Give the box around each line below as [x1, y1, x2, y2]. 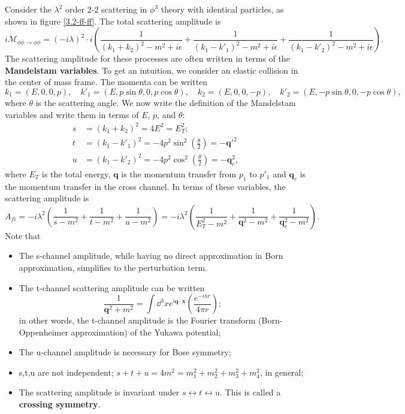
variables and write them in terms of [5, 108, 139, 120]
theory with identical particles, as [161, 3, 284, 15]
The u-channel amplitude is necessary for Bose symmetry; [19, 346, 231, 358]
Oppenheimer [19, 325, 68, 338]
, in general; [260, 365, 304, 378]
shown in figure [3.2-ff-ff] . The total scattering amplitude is [5, 14, 221, 27]
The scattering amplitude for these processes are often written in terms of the [5, 52, 290, 65]
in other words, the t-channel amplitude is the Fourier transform [19, 314, 256, 327]
